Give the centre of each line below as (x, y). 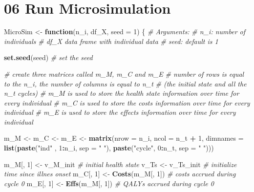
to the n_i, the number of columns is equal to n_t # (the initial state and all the (125, 83)
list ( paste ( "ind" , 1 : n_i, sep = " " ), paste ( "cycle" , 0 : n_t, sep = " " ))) (109, 148)
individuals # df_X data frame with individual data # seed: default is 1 (111, 41)
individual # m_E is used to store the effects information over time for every (120, 112)
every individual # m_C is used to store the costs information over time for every (127, 102)
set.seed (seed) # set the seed (48, 57)
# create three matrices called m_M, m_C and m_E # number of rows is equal (124, 74)
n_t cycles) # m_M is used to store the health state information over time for (122, 93)
